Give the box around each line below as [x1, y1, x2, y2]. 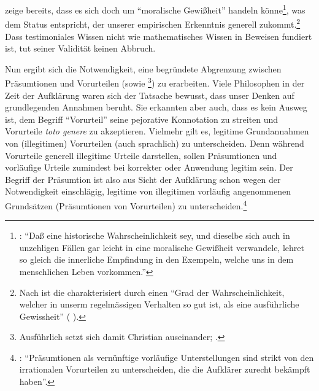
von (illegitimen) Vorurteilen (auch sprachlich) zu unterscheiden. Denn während [5, 136, 304, 149]
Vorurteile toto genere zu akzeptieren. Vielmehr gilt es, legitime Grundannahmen [5, 125, 309, 137]
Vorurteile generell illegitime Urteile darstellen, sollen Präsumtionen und [5, 149, 277, 161]
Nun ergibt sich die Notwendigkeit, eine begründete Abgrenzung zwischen [5, 62, 282, 75]
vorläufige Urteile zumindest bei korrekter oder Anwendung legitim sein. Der [5, 161, 293, 174]
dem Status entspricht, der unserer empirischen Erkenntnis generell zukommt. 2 [5, 16, 301, 30]
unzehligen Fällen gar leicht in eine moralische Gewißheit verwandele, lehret [19, 241, 304, 254]
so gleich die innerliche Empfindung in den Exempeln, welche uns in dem [19, 253, 294, 266]
